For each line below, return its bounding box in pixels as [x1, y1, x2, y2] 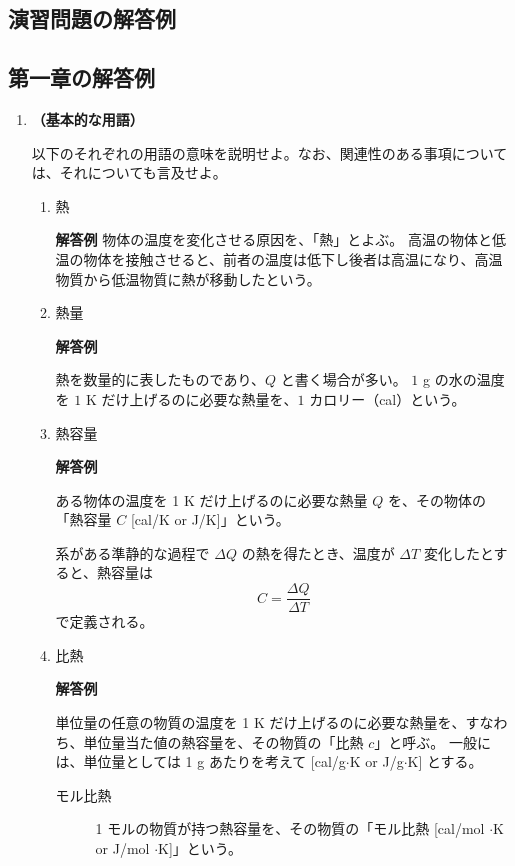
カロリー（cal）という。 [309, 388, 466, 409]
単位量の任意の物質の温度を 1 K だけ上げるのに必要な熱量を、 [55, 711, 466, 732]
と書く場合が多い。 [280, 369, 407, 390]
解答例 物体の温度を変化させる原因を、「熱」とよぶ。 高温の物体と [55, 229, 492, 250]
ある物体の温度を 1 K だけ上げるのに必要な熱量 [55, 489, 368, 510]
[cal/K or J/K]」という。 [130, 509, 290, 530]
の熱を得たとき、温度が [241, 542, 395, 563]
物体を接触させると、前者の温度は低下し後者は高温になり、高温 [83, 248, 503, 269]
